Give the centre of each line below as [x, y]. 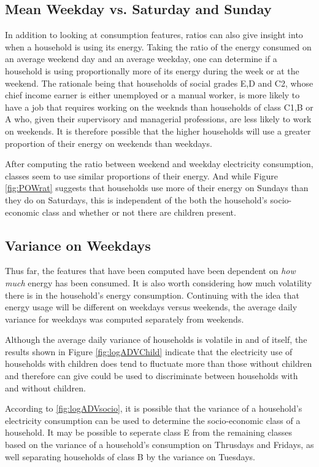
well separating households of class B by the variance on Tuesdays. [130, 456]
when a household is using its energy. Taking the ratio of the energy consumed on [158, 46]
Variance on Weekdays [78, 245]
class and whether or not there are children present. [139, 212]
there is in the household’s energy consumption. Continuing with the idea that [152, 295]
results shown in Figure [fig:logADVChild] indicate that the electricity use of [149, 351]
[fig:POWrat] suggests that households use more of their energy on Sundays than [157, 188]
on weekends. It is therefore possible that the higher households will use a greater [158, 131]
